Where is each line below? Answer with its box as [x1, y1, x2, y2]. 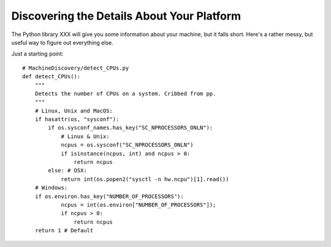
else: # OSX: [48, 167, 87, 174]
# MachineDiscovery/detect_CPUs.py [22, 64, 129, 72]
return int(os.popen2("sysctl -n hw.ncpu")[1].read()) [61, 175, 229, 183]
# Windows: [34, 184, 68, 191]
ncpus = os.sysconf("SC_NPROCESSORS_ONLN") [61, 141, 194, 149]
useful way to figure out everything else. [11, 39, 113, 46]
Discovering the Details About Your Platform [11, 9, 242, 23]
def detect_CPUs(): [22, 73, 81, 80]
